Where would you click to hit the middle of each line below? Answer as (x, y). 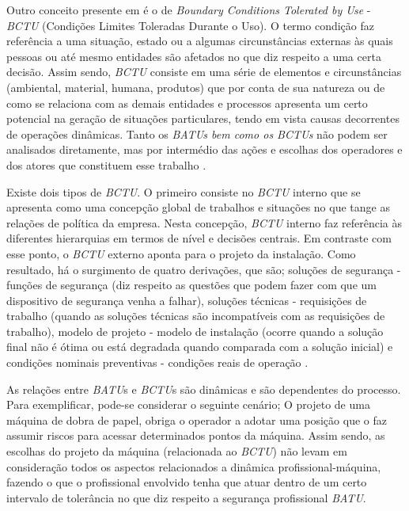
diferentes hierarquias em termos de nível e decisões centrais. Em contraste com (199, 238)
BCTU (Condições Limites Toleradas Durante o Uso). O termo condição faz (190, 25)
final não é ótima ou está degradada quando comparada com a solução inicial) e (200, 347)
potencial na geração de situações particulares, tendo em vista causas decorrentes (203, 118)
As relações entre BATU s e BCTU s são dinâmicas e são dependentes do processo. (204, 389)
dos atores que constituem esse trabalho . (106, 164)
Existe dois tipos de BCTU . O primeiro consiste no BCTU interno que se (184, 191)
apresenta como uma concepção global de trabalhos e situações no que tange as (198, 207)
